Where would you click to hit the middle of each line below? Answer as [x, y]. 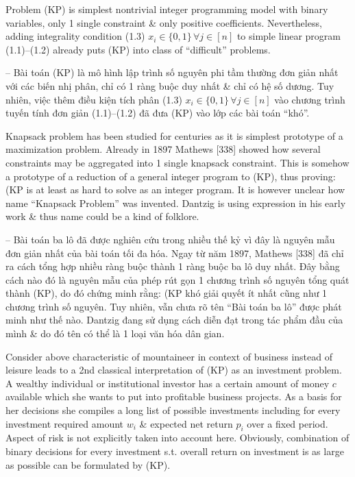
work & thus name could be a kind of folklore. [102, 216]
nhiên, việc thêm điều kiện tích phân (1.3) [94, 99]
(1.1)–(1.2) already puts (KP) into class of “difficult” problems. [138, 49]
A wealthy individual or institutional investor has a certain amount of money [168, 383]
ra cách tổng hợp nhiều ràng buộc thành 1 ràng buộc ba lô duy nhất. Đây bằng [173, 266]
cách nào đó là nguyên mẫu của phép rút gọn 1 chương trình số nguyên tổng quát [177, 279]
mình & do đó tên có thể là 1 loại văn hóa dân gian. [115, 333]
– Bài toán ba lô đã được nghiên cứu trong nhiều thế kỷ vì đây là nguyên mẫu [170, 239]
